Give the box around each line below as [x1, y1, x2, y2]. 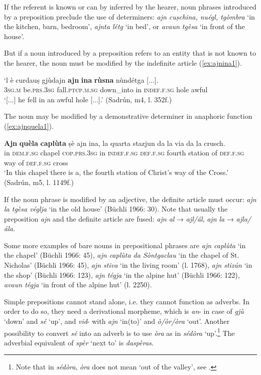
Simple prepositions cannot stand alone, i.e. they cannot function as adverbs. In [4, 296, 249, 306]
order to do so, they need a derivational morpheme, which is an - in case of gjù [4, 306, 244, 316]
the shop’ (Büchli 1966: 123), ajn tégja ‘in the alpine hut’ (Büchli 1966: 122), [4, 269, 240, 280]
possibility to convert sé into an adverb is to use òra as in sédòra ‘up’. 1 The [4, 326, 235, 338]
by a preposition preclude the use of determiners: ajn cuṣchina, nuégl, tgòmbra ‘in [4, 11, 255, 22]
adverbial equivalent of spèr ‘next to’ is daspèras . [4, 337, 154, 347]
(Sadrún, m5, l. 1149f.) [4, 176, 74, 187]
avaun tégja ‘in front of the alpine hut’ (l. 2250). [4, 279, 152, 290]
